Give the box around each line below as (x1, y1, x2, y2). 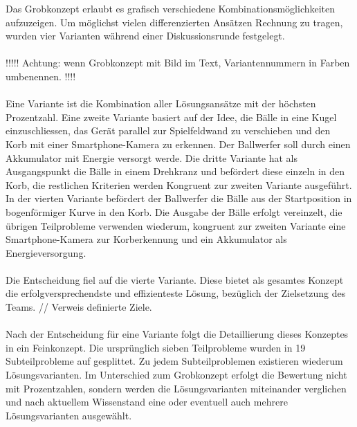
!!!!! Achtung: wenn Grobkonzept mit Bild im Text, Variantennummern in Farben (6, 55, 350, 70)
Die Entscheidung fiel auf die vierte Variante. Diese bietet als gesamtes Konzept (6, 272, 344, 287)
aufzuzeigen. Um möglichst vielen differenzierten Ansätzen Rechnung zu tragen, (6, 15, 343, 29)
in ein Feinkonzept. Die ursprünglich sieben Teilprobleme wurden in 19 (6, 340, 306, 354)
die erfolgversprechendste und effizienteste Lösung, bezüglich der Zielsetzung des (6, 286, 346, 300)
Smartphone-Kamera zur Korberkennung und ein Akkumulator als (6, 232, 287, 246)
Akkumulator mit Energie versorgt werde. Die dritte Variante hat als (6, 150, 297, 165)
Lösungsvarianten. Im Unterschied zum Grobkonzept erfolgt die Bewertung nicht (6, 367, 347, 382)
